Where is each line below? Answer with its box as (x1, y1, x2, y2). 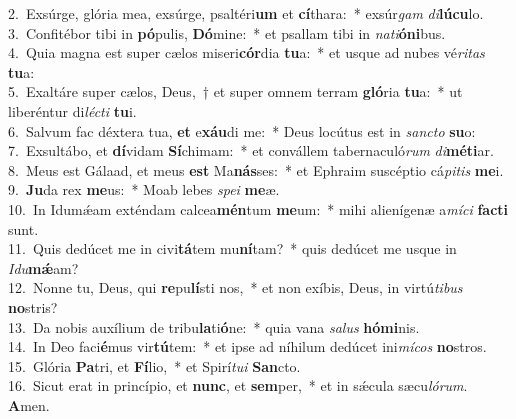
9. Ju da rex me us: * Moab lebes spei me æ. (8, 179, 280, 200)
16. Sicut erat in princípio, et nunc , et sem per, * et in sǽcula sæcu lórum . (8, 375, 468, 396)
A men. (8, 394, 50, 415)
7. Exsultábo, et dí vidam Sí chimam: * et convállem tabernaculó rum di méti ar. (8, 140, 494, 161)
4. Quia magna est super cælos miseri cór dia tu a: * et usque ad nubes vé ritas (8, 42, 485, 63)
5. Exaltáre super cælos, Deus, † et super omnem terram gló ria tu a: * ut (8, 81, 463, 102)
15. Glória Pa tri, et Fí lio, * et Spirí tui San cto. (8, 355, 301, 376)
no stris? (8, 296, 58, 317)
